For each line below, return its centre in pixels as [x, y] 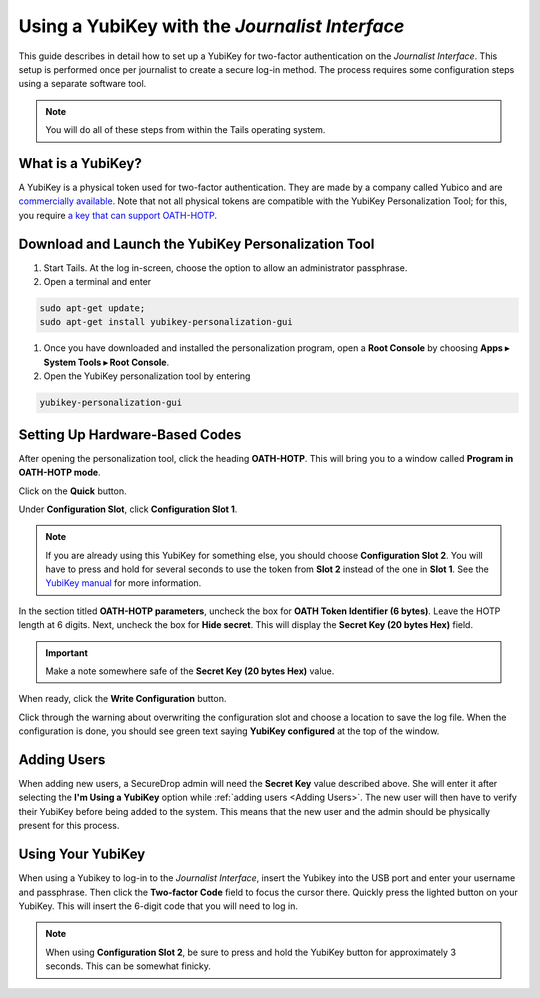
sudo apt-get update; [92, 308]
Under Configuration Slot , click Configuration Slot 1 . [128, 509]
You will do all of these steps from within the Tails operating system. [185, 130]
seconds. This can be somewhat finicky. [128, 966]
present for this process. [69, 826]
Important [67, 652]
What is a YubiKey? [80, 163]
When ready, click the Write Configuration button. [122, 699]
